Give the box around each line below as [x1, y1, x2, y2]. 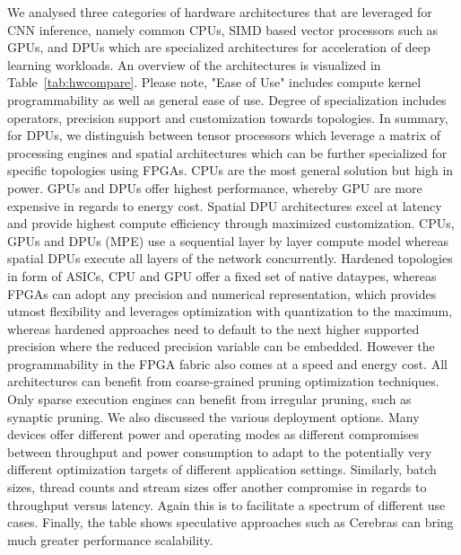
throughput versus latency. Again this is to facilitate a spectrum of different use [7, 495, 446, 514]
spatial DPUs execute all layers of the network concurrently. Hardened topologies [7, 249, 453, 268]
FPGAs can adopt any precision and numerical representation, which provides [7, 284, 437, 303]
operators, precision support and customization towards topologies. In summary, [7, 108, 448, 127]
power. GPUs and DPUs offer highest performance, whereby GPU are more [7, 178, 422, 197]
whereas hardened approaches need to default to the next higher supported [7, 319, 420, 338]
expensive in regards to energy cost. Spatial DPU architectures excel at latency [7, 196, 442, 215]
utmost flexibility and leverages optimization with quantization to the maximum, [7, 302, 453, 321]
